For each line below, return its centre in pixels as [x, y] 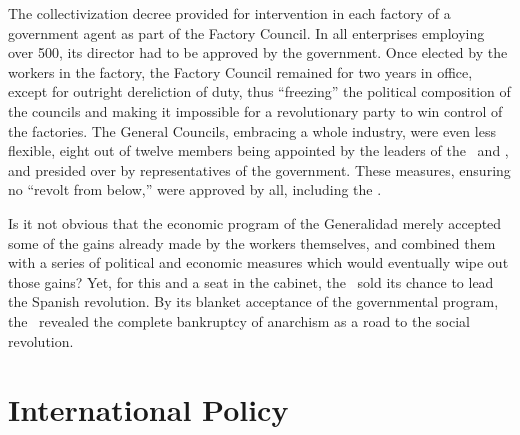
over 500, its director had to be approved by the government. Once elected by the [258, 52]
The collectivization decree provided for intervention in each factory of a [229, 13]
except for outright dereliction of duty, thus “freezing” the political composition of [259, 91]
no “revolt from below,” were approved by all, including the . [195, 189]
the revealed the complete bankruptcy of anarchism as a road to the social [239, 320]
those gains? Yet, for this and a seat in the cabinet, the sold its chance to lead [251, 281]
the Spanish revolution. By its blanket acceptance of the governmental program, [253, 301]
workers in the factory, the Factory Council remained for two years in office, [240, 71]
